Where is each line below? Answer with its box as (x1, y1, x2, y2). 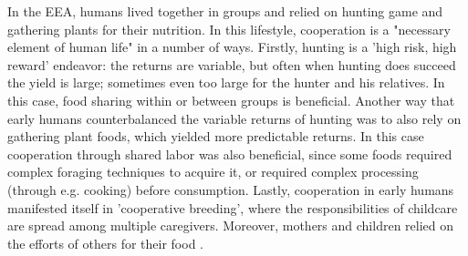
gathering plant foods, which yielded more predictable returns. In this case (7, 127, 424, 146)
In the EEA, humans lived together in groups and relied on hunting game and (7, 2, 443, 20)
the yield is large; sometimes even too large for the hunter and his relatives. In (7, 73, 445, 92)
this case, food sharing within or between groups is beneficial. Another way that (7, 90, 455, 109)
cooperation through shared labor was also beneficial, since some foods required (7, 144, 452, 163)
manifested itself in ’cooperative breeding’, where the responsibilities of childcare (7, 198, 458, 217)
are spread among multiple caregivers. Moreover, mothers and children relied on (7, 216, 454, 235)
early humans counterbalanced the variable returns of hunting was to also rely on (7, 108, 462, 128)
